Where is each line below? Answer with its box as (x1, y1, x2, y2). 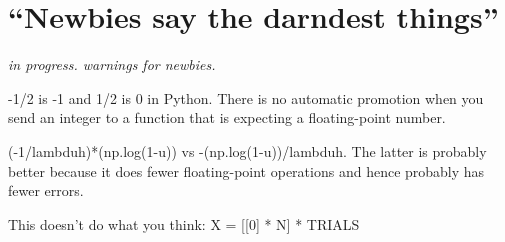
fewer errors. (8, 180, 84, 201)
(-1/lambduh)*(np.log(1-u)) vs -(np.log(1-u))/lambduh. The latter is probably (8, 140, 487, 161)
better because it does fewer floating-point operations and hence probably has (8, 160, 485, 181)
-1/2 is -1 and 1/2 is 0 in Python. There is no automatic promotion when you (8, 87, 484, 108)
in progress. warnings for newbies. (8, 54, 216, 75)
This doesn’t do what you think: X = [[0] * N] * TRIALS (8, 213, 360, 234)
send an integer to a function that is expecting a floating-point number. (8, 107, 446, 128)
